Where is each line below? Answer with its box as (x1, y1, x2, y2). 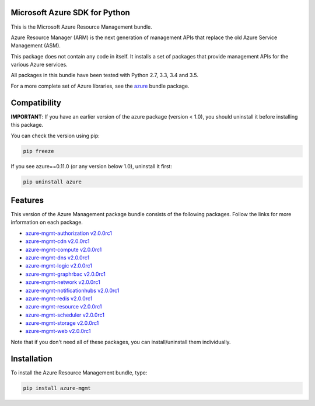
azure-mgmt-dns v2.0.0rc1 (25, 254, 90, 261)
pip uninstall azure (23, 178, 82, 185)
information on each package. (10, 219, 83, 226)
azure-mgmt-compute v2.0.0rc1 (25, 246, 102, 253)
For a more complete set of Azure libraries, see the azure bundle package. (10, 82, 190, 89)
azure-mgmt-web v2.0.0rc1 (25, 328, 91, 335)
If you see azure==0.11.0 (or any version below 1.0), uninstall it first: (10, 162, 172, 169)
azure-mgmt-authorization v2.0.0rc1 (25, 230, 113, 237)
